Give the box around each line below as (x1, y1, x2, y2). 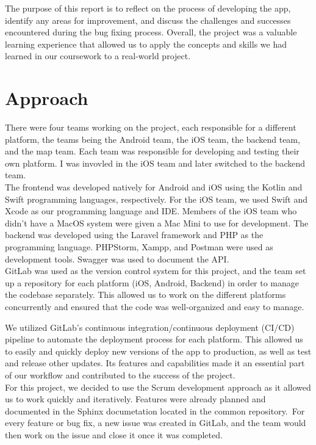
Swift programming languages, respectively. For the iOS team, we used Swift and (5, 192, 308, 205)
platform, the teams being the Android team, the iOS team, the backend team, (5, 132, 300, 145)
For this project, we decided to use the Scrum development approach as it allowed (5, 380, 311, 393)
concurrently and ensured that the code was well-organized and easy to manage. (5, 300, 304, 313)
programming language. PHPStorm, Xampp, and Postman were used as (5, 241, 273, 253)
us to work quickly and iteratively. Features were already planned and (5, 393, 266, 405)
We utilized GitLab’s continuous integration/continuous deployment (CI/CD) (5, 320, 295, 333)
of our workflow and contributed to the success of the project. (5, 368, 235, 381)
